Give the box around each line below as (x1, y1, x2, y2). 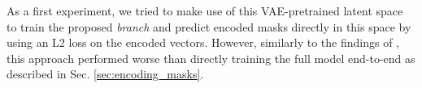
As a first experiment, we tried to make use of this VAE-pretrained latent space (7, 2, 403, 19)
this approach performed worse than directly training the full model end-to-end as (7, 49, 415, 66)
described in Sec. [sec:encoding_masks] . (7, 65, 204, 82)
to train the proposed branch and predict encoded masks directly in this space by (7, 18, 411, 35)
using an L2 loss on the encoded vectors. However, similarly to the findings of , (7, 34, 399, 51)
